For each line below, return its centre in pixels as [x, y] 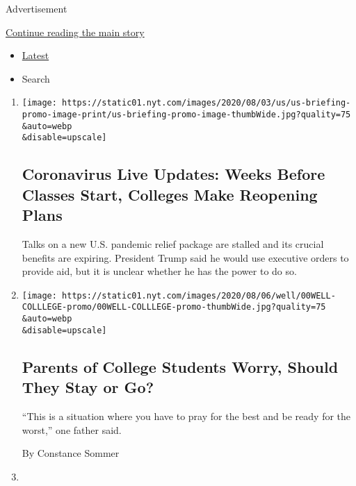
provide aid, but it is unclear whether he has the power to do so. [159, 271]
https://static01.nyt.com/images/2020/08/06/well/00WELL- [199, 295]
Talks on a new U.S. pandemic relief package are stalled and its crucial [173, 243]
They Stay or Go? [88, 387]
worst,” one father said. [72, 429]
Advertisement [37, 8]
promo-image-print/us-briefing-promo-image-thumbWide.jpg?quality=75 [186, 115]
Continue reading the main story [75, 32]
